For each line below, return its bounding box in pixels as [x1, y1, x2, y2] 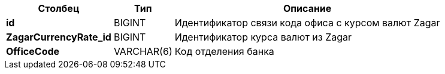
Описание [283, 2, 332, 14]
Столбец [38, 2, 80, 14]
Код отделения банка [174, 45, 274, 57]
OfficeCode [6, 45, 60, 57]
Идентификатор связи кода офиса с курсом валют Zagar [174, 17, 440, 29]
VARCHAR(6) [113, 45, 172, 57]
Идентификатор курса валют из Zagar [174, 31, 352, 43]
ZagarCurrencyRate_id [6, 31, 111, 43]
